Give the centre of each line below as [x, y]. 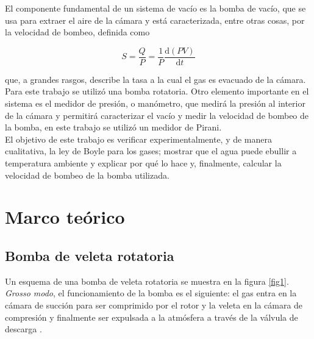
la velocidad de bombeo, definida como [77, 32]
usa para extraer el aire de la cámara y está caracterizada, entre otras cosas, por [155, 20]
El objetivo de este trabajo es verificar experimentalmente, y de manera [139, 139]
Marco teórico [65, 217]
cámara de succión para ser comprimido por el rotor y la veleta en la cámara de [154, 305]
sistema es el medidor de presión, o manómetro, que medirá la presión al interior [155, 103]
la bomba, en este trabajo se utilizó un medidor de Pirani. [113, 127]
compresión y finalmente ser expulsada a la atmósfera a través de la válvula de [152, 317]
